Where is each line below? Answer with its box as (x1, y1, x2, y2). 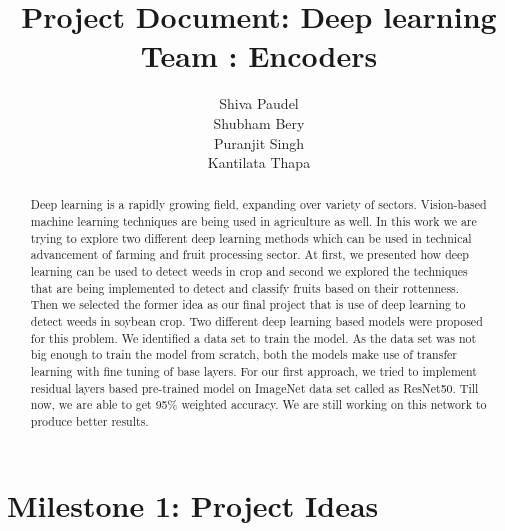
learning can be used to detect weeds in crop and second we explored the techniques (30, 263, 468, 280)
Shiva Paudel (219, 93, 299, 114)
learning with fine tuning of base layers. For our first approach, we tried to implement (30, 363, 477, 380)
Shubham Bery (213, 112, 305, 133)
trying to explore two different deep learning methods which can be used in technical (30, 229, 472, 246)
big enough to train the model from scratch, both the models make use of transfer (30, 346, 457, 363)
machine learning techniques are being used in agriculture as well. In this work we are (30, 213, 477, 230)
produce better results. (30, 413, 149, 430)
